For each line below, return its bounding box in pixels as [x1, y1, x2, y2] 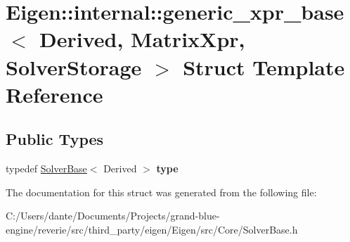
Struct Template [183, 52, 345, 81]
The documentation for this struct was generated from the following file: [6, 184, 317, 199]
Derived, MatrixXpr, [39, 25, 245, 53]
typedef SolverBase [6, 161, 87, 176]
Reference [6, 79, 103, 108]
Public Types [6, 128, 104, 150]
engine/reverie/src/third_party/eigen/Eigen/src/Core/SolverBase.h [6, 222, 298, 236]
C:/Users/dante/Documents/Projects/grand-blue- [6, 208, 220, 223]
